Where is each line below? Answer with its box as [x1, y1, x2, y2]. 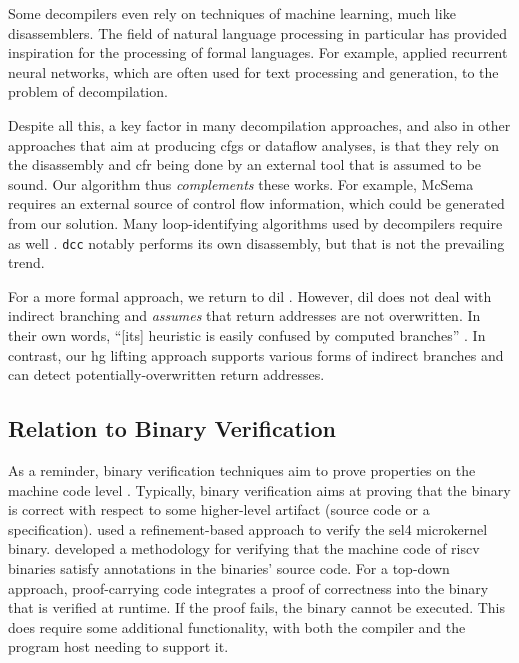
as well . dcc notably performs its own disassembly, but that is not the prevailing [8, 232, 505, 253]
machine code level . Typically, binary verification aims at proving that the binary [8, 479, 511, 500]
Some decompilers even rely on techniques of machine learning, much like [8, 3, 456, 23]
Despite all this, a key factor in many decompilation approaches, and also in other [8, 114, 511, 135]
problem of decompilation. [8, 81, 168, 102]
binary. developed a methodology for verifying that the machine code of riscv [8, 538, 480, 559]
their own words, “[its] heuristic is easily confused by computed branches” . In [8, 324, 486, 345]
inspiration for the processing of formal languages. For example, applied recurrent [8, 42, 508, 63]
